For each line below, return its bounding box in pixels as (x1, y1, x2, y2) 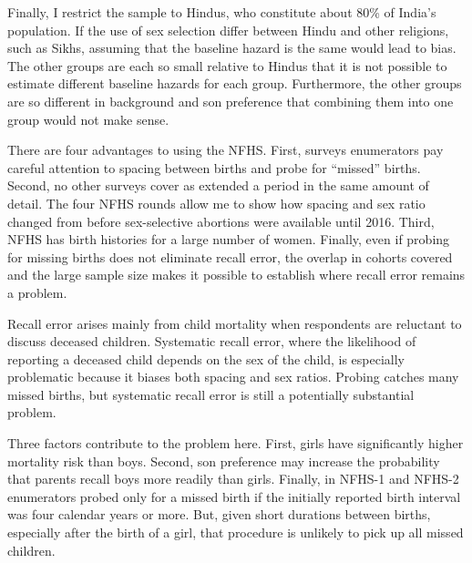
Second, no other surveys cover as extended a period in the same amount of (7, 176, 429, 195)
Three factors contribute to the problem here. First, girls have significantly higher (7, 434, 464, 453)
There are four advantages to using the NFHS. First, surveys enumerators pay (7, 140, 444, 159)
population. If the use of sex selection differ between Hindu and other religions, (7, 20, 449, 39)
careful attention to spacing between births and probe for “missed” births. (7, 158, 421, 177)
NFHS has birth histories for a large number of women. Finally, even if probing (7, 230, 450, 249)
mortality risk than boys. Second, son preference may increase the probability (7, 451, 440, 470)
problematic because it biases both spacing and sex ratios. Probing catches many (7, 367, 459, 386)
